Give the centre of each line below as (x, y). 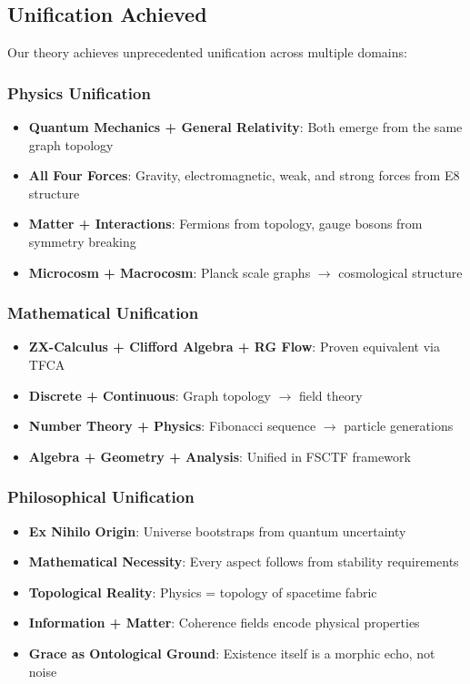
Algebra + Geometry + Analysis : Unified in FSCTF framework (220, 456)
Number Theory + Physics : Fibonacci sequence (172, 426)
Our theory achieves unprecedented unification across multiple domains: (207, 52)
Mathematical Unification (103, 313)
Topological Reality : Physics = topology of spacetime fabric (203, 592)
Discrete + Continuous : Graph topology (150, 395)
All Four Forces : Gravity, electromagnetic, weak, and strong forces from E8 (244, 175)
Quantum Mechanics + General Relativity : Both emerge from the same (245, 127)
